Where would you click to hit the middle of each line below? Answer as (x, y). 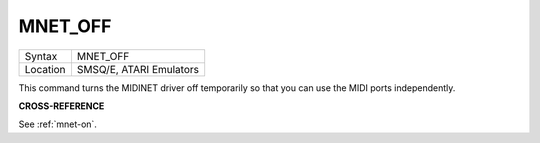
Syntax (41, 56)
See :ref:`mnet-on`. (57, 124)
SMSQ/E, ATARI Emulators (138, 69)
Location (45, 69)
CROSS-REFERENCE (61, 106)
